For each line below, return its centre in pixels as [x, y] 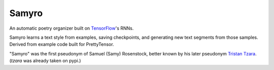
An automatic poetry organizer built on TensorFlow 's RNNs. [72, 28]
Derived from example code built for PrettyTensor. [62, 44]
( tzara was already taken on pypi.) [45, 61]
